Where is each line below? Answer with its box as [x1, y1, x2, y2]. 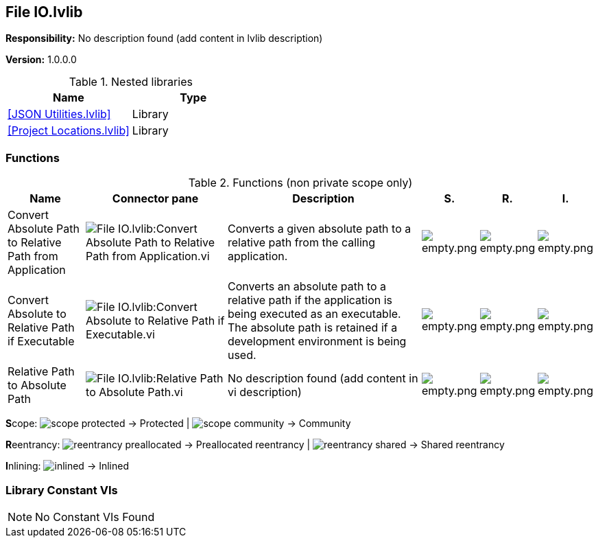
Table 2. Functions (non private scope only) [188, 176, 413, 190]
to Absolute [8, 378, 67, 393]
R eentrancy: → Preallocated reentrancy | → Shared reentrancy [5, 439, 505, 451]
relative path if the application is [227, 293, 393, 308]
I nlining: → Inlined [5, 460, 129, 472]
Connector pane [112, 192, 199, 206]
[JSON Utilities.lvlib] [8, 107, 111, 122]
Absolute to [8, 307, 67, 321]
